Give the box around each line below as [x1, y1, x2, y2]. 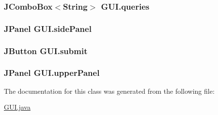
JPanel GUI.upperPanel [4, 67, 100, 79]
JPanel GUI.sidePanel [4, 22, 92, 34]
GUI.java [4, 102, 31, 112]
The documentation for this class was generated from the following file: [4, 86, 215, 96]
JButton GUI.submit [4, 44, 88, 57]
